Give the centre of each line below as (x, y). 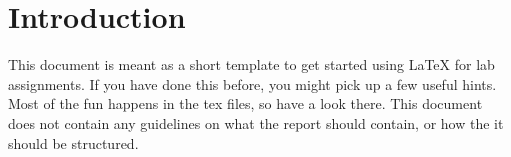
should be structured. (73, 142)
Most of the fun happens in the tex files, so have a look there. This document (245, 103)
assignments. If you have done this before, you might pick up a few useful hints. (252, 83)
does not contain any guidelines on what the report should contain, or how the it (256, 122)
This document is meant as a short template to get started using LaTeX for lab (251, 64)
